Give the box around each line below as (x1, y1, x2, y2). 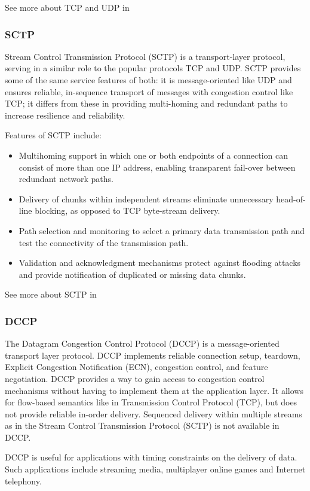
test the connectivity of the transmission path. (19, 236, 189, 248)
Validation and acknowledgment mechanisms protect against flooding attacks (19, 256, 301, 269)
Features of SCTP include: (5, 129, 102, 141)
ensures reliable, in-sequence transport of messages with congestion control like (5, 85, 293, 98)
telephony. (5, 474, 42, 487)
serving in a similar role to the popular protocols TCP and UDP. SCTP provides (5, 62, 301, 74)
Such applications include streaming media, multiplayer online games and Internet (5, 463, 306, 475)
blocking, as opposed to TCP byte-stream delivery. (35, 204, 220, 217)
